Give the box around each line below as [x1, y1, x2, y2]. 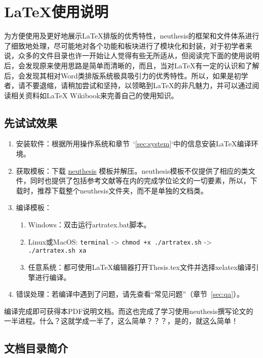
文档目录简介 [4, 340, 68, 356]
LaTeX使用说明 [4, 1, 108, 22]
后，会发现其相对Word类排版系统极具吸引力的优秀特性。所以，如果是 [4, 70, 234, 81]
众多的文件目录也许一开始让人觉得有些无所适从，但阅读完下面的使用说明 [18, 50, 259, 61]
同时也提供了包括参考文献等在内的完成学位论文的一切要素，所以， [30, 175, 250, 186]
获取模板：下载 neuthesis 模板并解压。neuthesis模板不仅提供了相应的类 [16, 165, 248, 176]
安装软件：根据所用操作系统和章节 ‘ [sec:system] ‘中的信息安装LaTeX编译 [16, 138, 251, 149]
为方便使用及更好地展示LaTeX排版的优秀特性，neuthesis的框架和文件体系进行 [4, 30, 259, 41]
